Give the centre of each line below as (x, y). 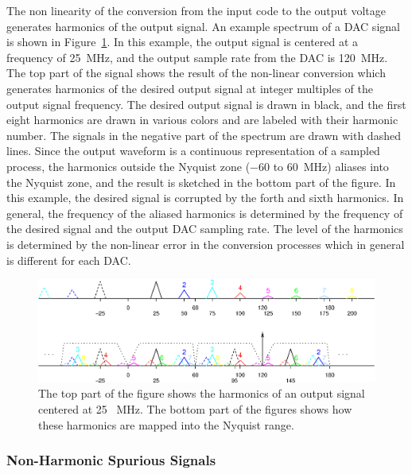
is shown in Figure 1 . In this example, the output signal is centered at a (183, 42)
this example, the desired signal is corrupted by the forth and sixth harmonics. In (205, 198)
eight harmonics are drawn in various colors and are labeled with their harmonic (202, 120)
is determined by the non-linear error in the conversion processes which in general (206, 244)
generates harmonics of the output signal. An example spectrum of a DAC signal (203, 26)
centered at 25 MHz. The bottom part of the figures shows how (195, 409)
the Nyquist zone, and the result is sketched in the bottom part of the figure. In (201, 182)
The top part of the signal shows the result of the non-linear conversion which (196, 73)
